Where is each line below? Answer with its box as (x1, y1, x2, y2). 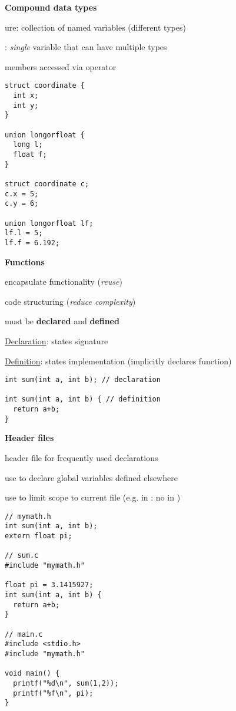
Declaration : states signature (5, 334, 108, 347)
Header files (5, 432, 54, 444)
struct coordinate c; (5, 179, 89, 188)
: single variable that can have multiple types (5, 41, 167, 53)
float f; (13, 150, 47, 159)
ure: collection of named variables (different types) (5, 21, 186, 33)
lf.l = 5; (5, 229, 43, 238)
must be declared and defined (5, 315, 119, 327)
